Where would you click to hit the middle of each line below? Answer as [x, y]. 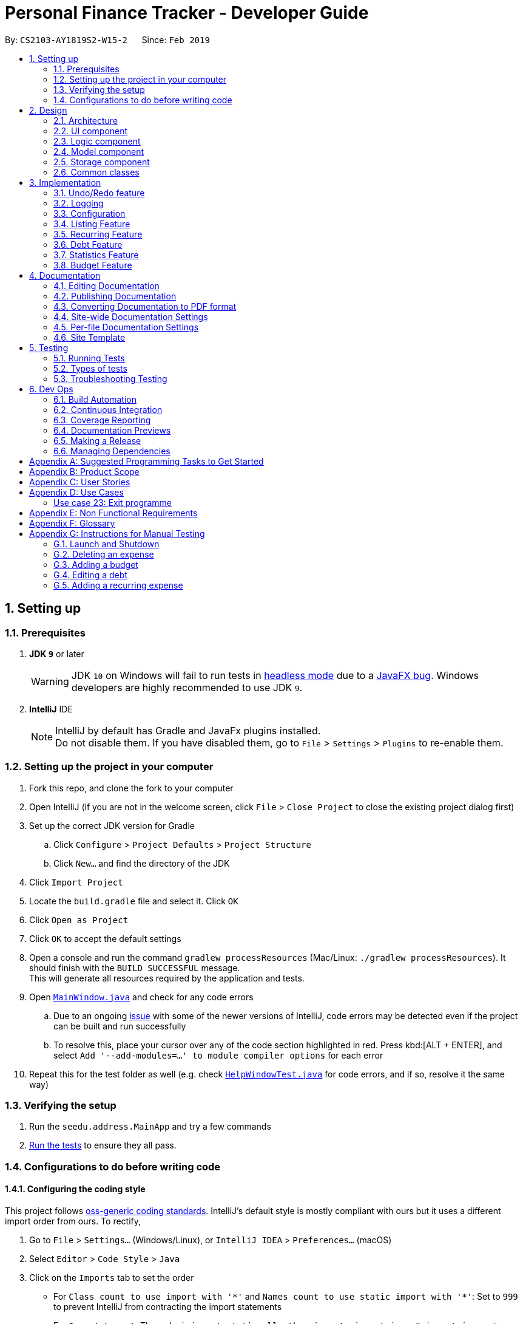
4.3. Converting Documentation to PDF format [145, 306]
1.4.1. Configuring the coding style [75, 1189]
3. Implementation [65, 182]
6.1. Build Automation [95, 399]
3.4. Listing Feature [92, 224]
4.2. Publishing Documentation [115, 296]
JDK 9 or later [57, 653]
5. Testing [49, 347]
